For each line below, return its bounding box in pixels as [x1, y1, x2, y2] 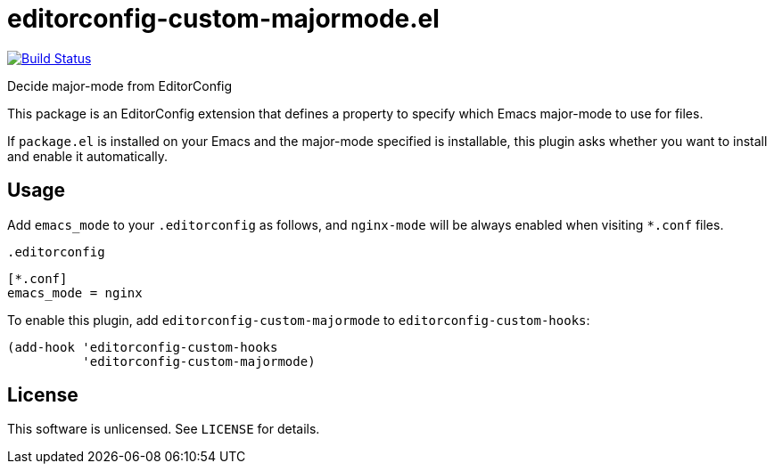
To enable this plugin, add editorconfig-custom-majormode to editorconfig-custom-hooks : [7, 312, 590, 328]
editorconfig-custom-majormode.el [7, 4, 440, 34]
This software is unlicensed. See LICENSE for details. [7, 421, 320, 437]
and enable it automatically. [7, 148, 169, 164]
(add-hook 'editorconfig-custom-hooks [7, 339, 278, 354]
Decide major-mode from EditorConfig [7, 77, 233, 93]
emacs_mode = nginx [7, 285, 143, 300]
